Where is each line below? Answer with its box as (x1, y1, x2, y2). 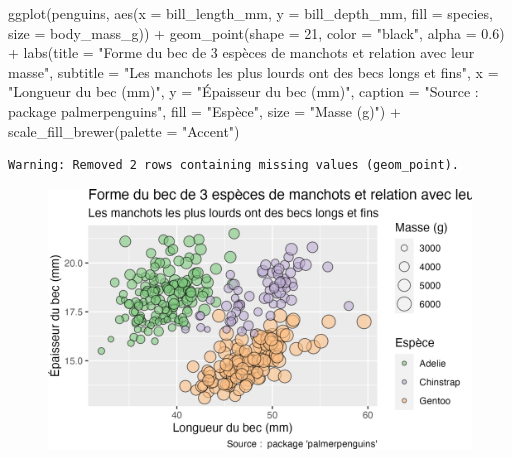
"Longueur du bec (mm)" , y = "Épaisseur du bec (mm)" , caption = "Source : (8, 81, 479, 102)
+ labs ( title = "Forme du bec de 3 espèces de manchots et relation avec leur (8, 42, 475, 63)
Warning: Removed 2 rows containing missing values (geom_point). (8, 158, 460, 173)
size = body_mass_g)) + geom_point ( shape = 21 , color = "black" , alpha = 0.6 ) (8, 22, 505, 43)
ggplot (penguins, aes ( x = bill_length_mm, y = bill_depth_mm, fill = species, (8, 3, 493, 23)
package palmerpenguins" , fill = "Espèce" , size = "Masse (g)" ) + (8, 100, 401, 121)
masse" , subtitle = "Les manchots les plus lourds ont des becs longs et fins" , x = (8, 61, 499, 82)
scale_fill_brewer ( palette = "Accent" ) (8, 120, 240, 141)
